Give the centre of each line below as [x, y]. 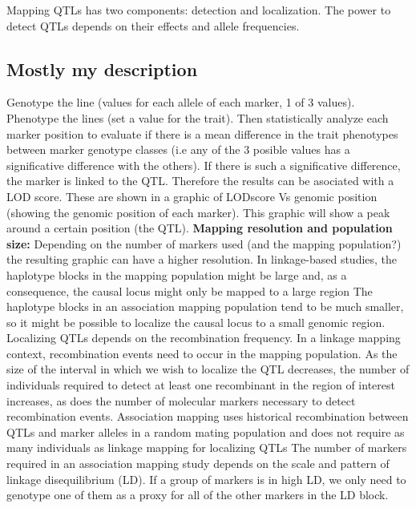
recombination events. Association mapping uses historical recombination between [208, 416]
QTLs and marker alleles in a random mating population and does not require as [206, 431]
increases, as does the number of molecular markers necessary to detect [181, 400]
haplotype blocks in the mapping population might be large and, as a [177, 274]
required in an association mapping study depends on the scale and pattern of [198, 464]
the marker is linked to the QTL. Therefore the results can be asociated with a [200, 181]
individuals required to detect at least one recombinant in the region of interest [201, 385]
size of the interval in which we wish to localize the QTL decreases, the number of [208, 369]
